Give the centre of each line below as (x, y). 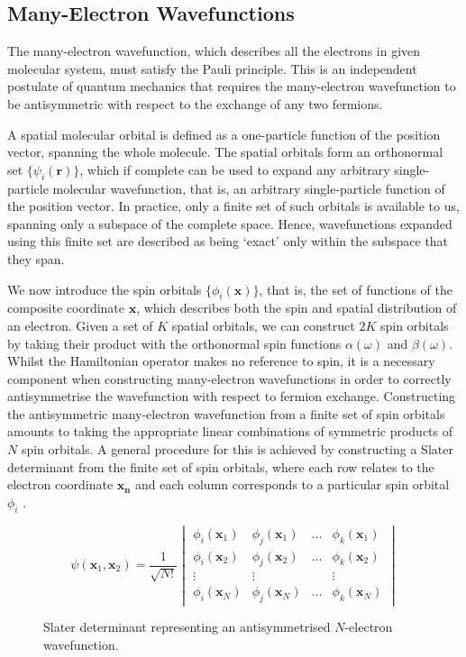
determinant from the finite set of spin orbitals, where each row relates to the (221, 466)
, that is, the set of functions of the (356, 289)
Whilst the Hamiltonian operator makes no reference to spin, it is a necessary (221, 361)
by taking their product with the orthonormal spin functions (174, 343)
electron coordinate (60, 484)
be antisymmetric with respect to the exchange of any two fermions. (195, 103)
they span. (36, 258)
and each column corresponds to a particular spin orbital (292, 484)
